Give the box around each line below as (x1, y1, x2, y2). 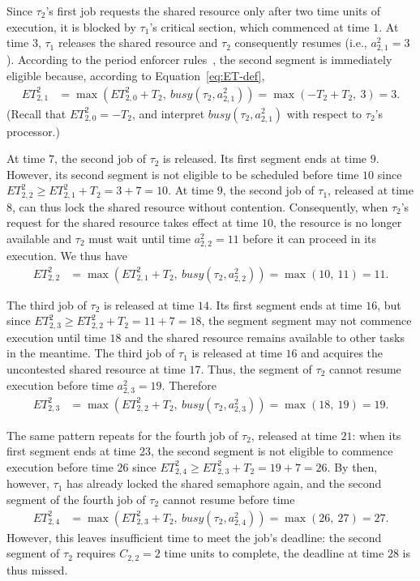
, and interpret (131, 105, 205, 122)
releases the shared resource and (58, 34, 218, 51)
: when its (352, 426, 401, 443)
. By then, (327, 458, 378, 475)
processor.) (6, 122, 60, 139)
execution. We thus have (6, 247, 128, 264)
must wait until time (88, 229, 191, 246)
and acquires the (301, 344, 384, 361)
